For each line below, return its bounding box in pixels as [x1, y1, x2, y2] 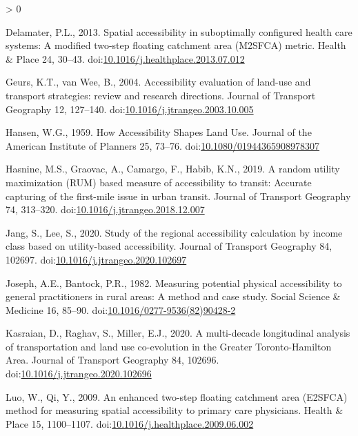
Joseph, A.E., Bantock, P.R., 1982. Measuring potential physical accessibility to [6, 275, 342, 290]
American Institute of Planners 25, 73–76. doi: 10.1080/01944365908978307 [6, 138, 320, 152]
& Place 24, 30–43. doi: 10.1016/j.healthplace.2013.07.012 [6, 51, 245, 66]
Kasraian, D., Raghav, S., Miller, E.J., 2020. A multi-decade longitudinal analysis [6, 326, 350, 340]
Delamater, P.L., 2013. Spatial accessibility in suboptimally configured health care [6, 24, 352, 39]
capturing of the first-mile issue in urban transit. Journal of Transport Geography [6, 188, 351, 203]
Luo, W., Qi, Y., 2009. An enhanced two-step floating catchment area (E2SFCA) [6, 389, 348, 404]
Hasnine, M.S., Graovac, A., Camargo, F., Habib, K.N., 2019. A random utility [6, 161, 340, 176]
